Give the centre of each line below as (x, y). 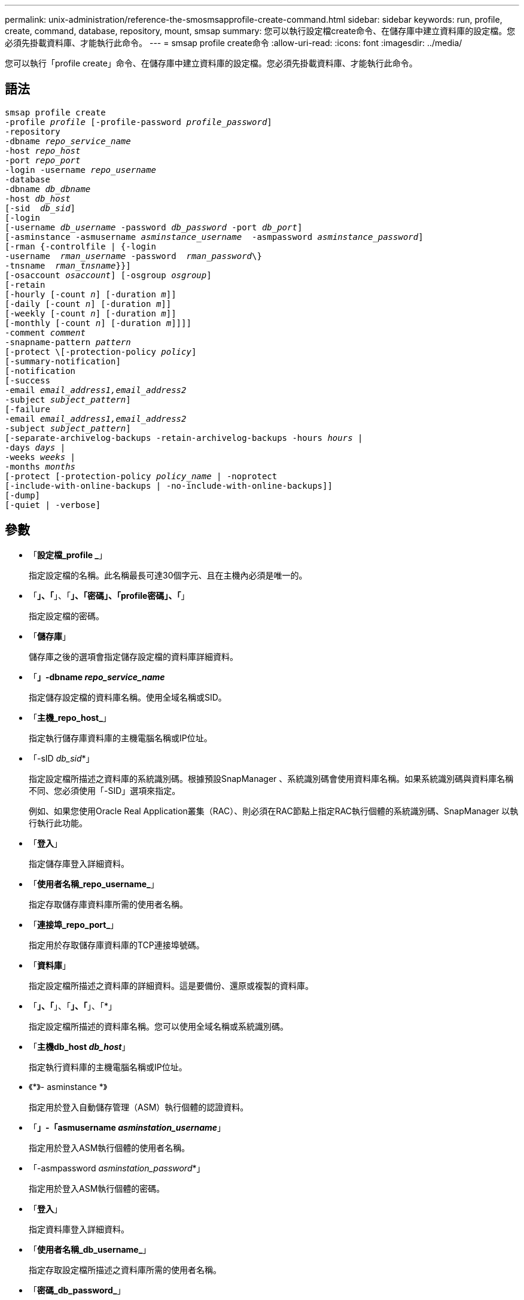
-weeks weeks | (40, 457)
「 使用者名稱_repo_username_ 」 (94, 884)
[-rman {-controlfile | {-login (80, 246)
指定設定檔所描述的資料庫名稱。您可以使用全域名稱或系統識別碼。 (159, 1026)
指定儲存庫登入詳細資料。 (79, 863)
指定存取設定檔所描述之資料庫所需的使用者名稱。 (125, 1269)
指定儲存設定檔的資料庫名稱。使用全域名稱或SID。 (128, 697)
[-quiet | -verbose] (53, 505)
